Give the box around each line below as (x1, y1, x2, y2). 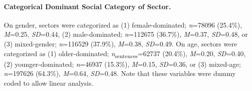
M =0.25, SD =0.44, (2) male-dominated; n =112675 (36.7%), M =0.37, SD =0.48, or (4, 29, 248, 39)
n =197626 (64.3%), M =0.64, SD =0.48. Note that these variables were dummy (4, 68, 236, 78)
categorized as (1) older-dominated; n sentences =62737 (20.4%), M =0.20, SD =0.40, (4, 48, 246, 60)
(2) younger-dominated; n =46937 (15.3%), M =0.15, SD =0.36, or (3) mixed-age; (4, 59, 241, 69)
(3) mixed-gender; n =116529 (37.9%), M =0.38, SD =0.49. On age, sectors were (4, 38, 237, 48)
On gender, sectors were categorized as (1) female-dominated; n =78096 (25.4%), (4, 19, 242, 30)
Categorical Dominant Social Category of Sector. (4, 1, 171, 11)
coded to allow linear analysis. (4, 77, 94, 88)
